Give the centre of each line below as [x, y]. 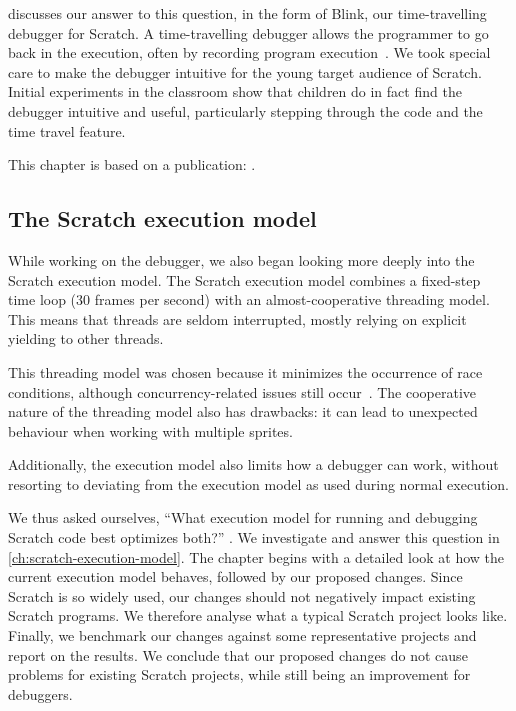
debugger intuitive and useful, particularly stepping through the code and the [245, 110]
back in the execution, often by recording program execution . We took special [249, 52]
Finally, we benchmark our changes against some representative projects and [242, 635]
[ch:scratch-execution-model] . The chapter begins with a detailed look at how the [256, 556]
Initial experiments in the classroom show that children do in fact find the [235, 91]
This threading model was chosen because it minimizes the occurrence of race [245, 371]
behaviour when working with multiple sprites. [150, 430]
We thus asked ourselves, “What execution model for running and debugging [243, 517]
